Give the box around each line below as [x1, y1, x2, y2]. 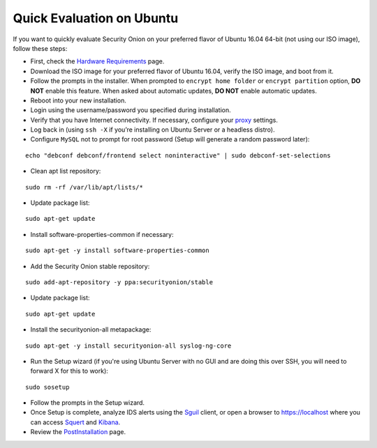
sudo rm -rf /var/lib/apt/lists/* [25, 183, 143, 191]
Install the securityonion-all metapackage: [30, 325, 151, 334]
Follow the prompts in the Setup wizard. [30, 399, 145, 407]
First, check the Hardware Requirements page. [30, 57, 165, 65]
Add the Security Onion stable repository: [30, 262, 150, 270]
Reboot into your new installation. [30, 96, 127, 105]
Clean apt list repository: [30, 167, 101, 176]
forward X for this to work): [30, 366, 108, 376]
